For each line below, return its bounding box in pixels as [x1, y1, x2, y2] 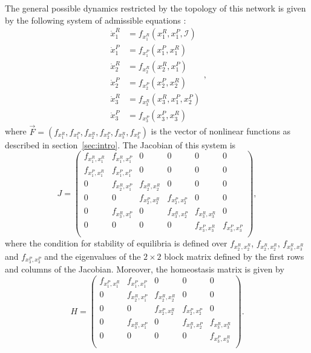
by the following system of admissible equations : [5, 13, 186, 26]
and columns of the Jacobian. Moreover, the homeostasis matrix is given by [5, 263, 284, 275]
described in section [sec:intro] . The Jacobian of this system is [5, 138, 236, 151]
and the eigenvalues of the [44, 249, 141, 262]
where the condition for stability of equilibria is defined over [5, 236, 228, 249]
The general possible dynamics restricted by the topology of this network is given [5, 2, 306, 14]
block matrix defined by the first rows [164, 249, 304, 262]
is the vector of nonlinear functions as [151, 125, 291, 137]
